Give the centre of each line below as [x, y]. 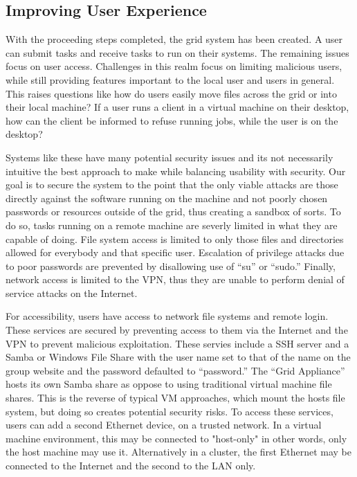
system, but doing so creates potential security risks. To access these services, [170, 411]
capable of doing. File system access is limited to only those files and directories [175, 238]
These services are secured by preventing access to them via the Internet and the [177, 330]
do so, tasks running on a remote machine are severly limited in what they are [172, 225]
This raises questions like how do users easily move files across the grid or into [171, 93]
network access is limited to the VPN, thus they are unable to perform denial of [175, 279]
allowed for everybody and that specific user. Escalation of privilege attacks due [175, 252]
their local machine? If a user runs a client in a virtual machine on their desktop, [177, 107]
